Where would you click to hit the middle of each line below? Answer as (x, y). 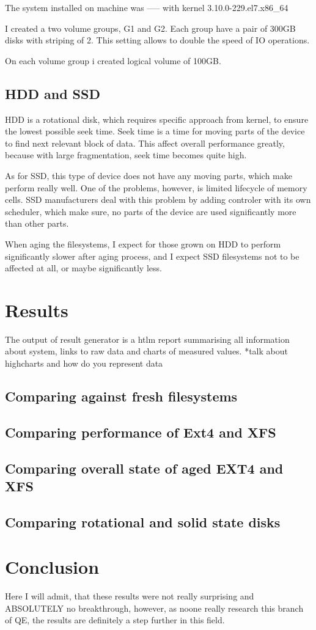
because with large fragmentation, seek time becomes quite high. (126, 155)
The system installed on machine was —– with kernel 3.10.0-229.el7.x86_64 (147, 7)
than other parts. (37, 223)
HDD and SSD (53, 93)
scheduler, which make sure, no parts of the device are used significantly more (151, 211)
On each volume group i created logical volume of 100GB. (113, 60)
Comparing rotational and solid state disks (143, 522)
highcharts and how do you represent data (84, 363)
